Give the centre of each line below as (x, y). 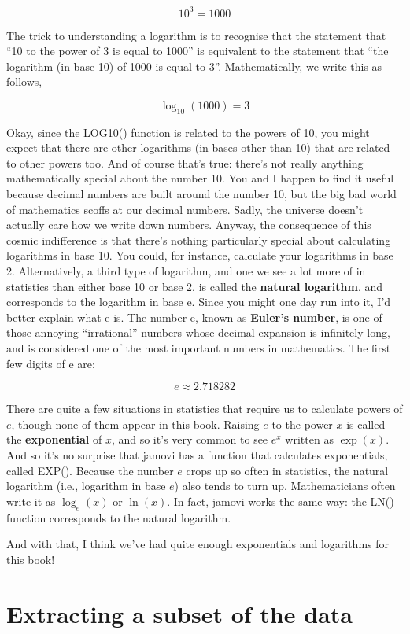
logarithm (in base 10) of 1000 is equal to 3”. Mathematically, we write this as (194, 66)
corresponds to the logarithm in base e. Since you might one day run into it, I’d (199, 302)
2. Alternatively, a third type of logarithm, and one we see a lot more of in (186, 271)
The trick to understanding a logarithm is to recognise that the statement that (196, 35)
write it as (31, 501)
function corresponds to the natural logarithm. (119, 517)
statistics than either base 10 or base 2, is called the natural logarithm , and (195, 286)
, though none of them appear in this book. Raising (135, 424)
